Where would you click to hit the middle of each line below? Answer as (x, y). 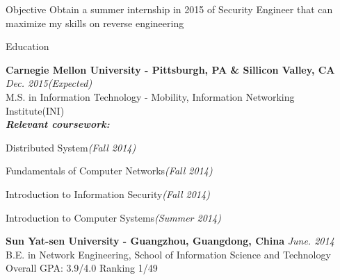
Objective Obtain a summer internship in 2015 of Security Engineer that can (169, 9)
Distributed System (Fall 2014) (71, 147)
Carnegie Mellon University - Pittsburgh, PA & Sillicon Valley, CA (170, 69)
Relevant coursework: (58, 124)
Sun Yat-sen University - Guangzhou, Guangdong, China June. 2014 (170, 241)
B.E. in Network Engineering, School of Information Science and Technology (168, 254)
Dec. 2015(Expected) (49, 83)
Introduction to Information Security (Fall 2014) (108, 193)
